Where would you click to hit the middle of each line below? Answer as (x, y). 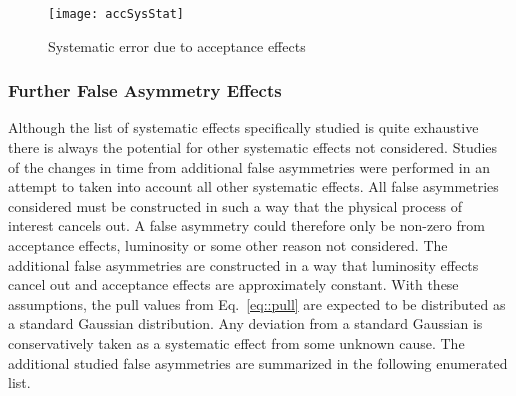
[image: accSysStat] (116, 14)
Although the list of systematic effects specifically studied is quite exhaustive (243, 127)
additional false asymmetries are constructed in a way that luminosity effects (243, 264)
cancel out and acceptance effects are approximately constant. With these (233, 284)
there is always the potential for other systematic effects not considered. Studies (253, 147)
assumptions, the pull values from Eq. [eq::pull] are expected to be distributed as (257, 303)
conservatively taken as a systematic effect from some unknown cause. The (236, 343)
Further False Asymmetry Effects (145, 90)
